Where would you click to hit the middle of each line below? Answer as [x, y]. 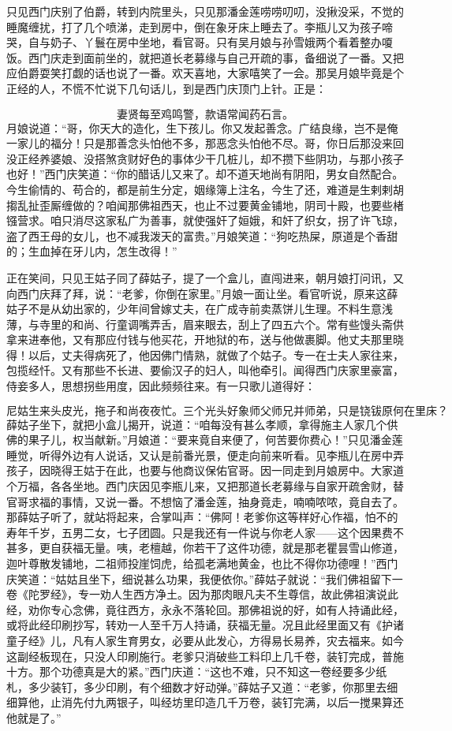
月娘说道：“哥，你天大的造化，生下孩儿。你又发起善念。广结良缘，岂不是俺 [202, 127]
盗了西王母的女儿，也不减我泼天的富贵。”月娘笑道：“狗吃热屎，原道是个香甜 [202, 235]
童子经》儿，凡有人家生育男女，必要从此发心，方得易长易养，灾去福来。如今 [205, 640]
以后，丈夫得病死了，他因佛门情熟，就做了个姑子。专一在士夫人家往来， [216, 354]
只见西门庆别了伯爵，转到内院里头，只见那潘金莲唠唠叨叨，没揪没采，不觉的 [205, 11]
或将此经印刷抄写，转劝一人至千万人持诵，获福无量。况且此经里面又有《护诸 [205, 625]
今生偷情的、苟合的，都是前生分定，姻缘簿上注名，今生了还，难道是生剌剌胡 [205, 189]
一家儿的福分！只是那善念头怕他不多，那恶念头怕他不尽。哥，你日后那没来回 [205, 143]
